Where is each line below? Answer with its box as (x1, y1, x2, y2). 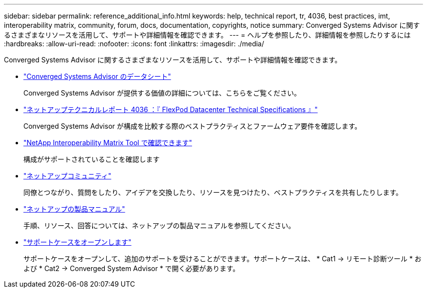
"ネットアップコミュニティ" (23, 172, 112, 180)
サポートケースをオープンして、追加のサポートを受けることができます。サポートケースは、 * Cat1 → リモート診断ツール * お (23, 254, 422, 263)
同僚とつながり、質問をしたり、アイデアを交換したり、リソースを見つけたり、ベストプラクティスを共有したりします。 (23, 188, 403, 196)
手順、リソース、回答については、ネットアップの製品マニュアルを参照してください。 (23, 221, 295, 230)
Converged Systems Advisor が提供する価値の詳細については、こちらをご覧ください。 (23, 89, 301, 97)
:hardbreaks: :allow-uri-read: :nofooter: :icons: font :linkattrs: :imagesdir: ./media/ (4, 39, 264, 48)
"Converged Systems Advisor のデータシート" (23, 72, 171, 80)
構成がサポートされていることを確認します (23, 155, 160, 163)
